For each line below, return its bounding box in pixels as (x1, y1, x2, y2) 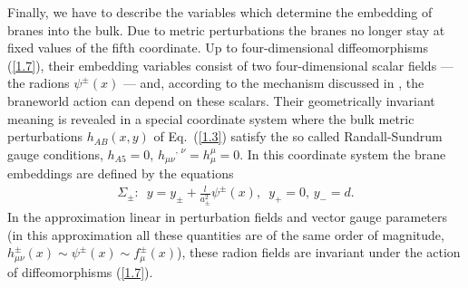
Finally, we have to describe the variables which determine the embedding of (7, 3, 433, 21)
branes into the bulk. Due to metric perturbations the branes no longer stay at (7, 20, 445, 39)
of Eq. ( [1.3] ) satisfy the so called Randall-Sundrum (153, 127, 443, 146)
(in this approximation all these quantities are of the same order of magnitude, (7, 225, 444, 244)
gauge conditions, (7, 144, 103, 163)
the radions (7, 73, 70, 92)
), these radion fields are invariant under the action (177, 243, 461, 262)
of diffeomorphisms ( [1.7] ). (7, 262, 153, 281)
